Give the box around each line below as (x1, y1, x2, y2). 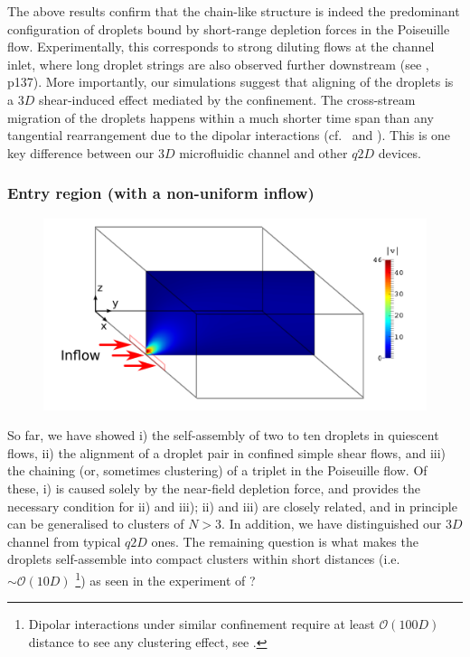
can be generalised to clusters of (7, 514, 184, 533)
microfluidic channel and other (179, 143, 348, 162)
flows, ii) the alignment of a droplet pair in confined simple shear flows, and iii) (7, 443, 446, 462)
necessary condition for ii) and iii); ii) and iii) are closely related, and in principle (7, 496, 457, 515)
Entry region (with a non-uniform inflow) (7, 182, 315, 204)
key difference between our (7, 143, 155, 162)
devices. (378, 143, 421, 162)
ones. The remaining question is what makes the (151, 531, 418, 550)
